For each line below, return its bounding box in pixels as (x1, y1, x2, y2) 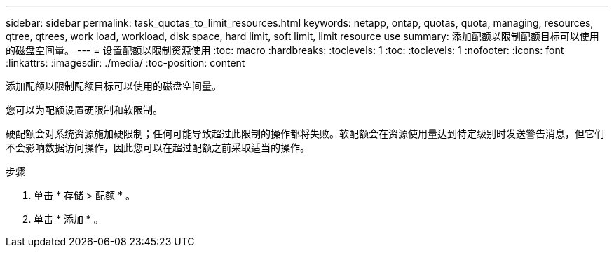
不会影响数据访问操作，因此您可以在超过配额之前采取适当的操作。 (6, 142, 310, 153)
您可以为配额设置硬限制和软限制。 (6, 104, 163, 116)
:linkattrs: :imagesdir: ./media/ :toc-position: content (6, 57, 245, 69)
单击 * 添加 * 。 (34, 213, 104, 225)
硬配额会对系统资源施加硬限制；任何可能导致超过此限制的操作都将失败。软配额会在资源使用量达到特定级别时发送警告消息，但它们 (6, 128, 604, 139)
